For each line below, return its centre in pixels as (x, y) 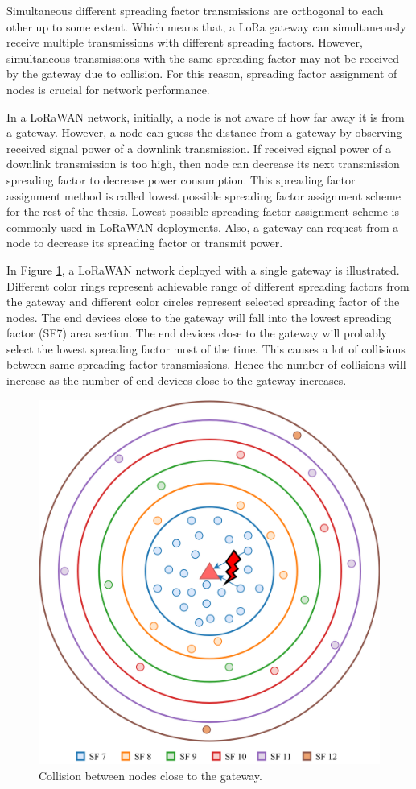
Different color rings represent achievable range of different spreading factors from (208, 285)
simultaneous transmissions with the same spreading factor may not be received (203, 58)
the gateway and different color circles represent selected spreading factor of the (203, 302)
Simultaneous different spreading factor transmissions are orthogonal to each (195, 10)
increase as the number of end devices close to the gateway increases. (177, 380)
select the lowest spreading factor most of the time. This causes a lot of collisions (206, 348)
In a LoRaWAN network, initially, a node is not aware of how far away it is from (206, 116)
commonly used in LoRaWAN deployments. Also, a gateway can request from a (203, 227)
